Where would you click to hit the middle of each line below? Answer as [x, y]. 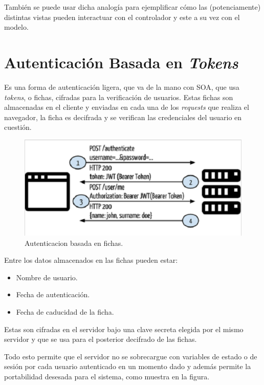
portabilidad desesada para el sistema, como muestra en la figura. [107, 376]
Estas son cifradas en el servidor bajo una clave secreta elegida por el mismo [124, 329]
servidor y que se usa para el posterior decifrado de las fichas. [101, 339]
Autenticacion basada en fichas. [74, 243]
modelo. [16, 27]
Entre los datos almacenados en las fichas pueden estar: [91, 260]
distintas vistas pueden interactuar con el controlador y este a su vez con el [122, 17]
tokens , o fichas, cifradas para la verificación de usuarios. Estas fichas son [119, 97]
